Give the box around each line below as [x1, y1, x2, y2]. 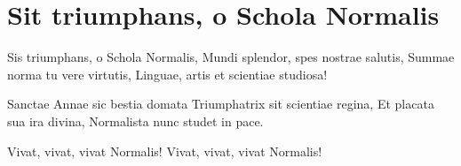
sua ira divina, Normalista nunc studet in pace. [7, 111, 264, 130]
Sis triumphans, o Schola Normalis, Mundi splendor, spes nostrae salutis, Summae [7, 48, 455, 66]
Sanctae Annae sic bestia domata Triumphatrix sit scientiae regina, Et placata [7, 94, 434, 113]
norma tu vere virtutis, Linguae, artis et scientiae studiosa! [7, 64, 328, 83]
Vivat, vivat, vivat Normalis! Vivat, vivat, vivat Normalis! [7, 141, 322, 160]
